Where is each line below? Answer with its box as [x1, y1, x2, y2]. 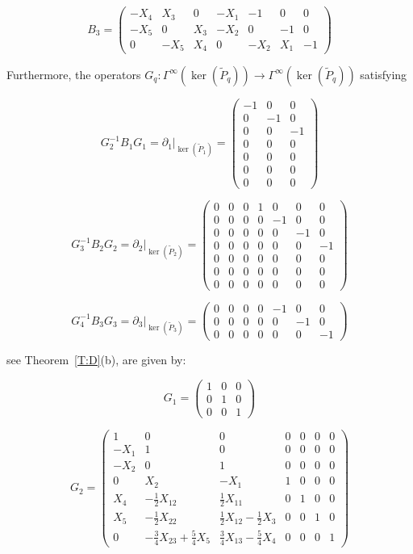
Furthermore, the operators [6, 65, 141, 82]
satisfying [360, 65, 407, 82]
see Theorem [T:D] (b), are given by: [6, 351, 186, 368]
